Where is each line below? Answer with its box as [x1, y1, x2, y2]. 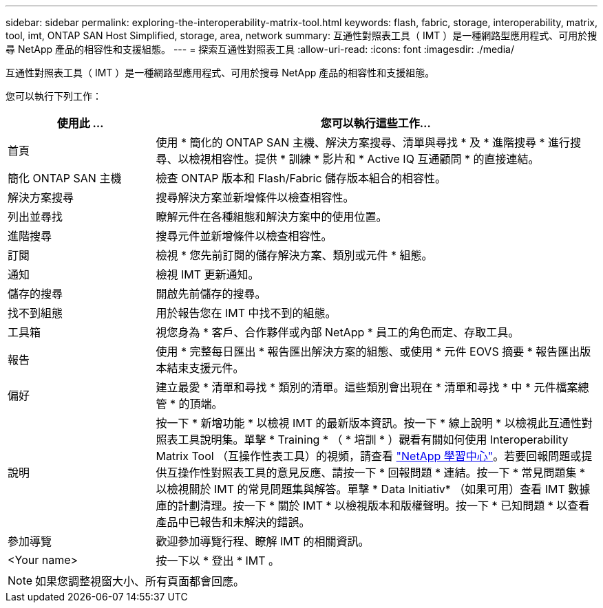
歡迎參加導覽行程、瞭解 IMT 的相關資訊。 [156, 534, 370, 548]
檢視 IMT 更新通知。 [156, 268, 260, 281]
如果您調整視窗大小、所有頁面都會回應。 [35, 574, 245, 588]
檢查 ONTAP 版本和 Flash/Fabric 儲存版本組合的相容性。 [156, 171, 447, 185]
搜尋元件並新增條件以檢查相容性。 [156, 229, 332, 243]
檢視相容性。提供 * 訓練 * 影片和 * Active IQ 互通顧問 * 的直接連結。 [189, 152, 540, 166]
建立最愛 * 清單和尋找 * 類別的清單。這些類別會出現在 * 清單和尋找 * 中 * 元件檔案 [156, 380, 578, 394]
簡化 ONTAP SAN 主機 [8, 171, 122, 185]
